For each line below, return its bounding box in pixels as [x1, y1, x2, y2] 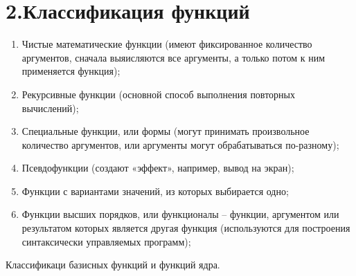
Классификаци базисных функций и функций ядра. [6, 257, 220, 272]
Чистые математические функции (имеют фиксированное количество [21, 37, 312, 51]
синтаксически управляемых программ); [21, 234, 191, 248]
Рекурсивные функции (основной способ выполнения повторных [21, 86, 295, 101]
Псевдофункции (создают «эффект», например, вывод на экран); [21, 160, 294, 175]
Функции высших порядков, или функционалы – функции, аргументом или [21, 207, 339, 221]
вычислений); [21, 100, 79, 115]
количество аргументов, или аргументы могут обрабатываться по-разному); [21, 137, 339, 151]
